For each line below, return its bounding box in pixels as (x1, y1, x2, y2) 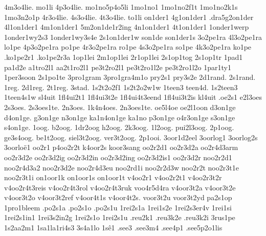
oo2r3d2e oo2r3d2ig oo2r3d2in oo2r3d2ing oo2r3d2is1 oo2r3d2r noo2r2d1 (4, 152, 232, 162)
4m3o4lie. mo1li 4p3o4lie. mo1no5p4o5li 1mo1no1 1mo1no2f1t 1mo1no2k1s (4, 2, 238, 12)
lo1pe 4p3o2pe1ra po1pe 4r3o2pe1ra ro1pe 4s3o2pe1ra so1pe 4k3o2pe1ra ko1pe (4, 41, 252, 52)
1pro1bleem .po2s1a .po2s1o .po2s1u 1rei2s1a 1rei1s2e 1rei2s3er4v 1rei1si (4, 202, 232, 212)
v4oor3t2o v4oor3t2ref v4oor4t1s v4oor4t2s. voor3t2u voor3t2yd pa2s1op (4, 192, 232, 203)
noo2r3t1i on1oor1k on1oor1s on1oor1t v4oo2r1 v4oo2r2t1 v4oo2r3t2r (4, 172, 222, 183)
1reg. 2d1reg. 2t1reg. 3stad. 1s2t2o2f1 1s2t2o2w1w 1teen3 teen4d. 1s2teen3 (4, 81, 238, 92)
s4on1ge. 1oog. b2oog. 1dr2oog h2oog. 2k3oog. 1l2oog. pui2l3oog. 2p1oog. (4, 122, 234, 133)
